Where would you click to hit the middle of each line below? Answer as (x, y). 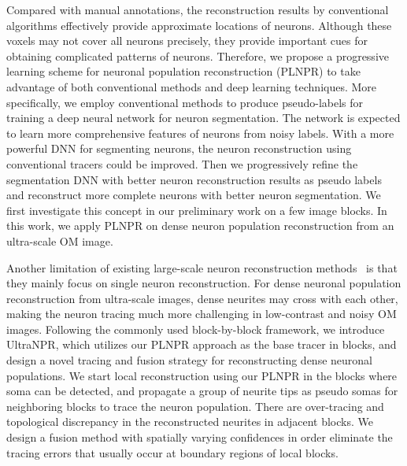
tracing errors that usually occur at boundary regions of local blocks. (172, 452)
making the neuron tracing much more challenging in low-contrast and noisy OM (202, 314)
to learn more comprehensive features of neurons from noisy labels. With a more (200, 133)
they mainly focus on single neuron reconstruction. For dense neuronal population (204, 283)
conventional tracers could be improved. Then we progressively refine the (182, 163)
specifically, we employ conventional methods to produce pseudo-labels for (185, 102)
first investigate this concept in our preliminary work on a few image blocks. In (197, 210)
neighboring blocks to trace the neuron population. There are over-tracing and (195, 406)
